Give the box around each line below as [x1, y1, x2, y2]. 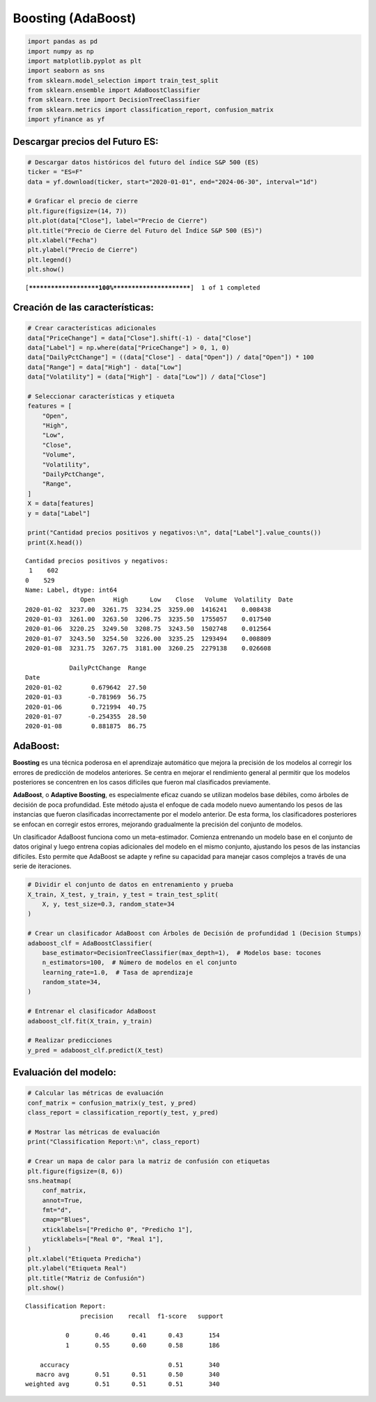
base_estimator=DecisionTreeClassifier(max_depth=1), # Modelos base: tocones [42, 949, 322, 956]
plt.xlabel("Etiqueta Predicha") [27, 1255, 142, 1263]
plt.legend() [27, 255, 72, 264]
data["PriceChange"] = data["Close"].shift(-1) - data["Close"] [27, 334, 252, 342]
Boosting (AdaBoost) [13, 10, 136, 26]
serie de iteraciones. [13, 862, 72, 870]
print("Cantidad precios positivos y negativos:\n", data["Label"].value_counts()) [27, 529, 322, 537]
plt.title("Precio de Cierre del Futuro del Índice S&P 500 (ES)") [27, 226, 263, 235]
